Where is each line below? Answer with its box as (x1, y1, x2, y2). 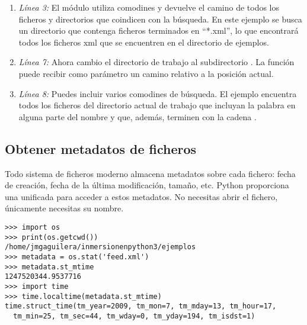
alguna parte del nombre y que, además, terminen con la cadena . (18, 110, 257, 123)
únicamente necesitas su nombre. (5, 202, 124, 214)
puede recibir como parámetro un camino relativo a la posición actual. (18, 67, 274, 79)
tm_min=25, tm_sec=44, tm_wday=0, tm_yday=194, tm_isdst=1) (13, 311, 255, 320)
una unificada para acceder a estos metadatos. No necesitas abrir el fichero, (5, 190, 278, 202)
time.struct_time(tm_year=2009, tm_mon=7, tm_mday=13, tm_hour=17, (5, 302, 277, 311)
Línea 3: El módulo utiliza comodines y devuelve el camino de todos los (18, 1, 279, 13)
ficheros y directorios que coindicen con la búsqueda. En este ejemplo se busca (18, 12, 302, 25)
